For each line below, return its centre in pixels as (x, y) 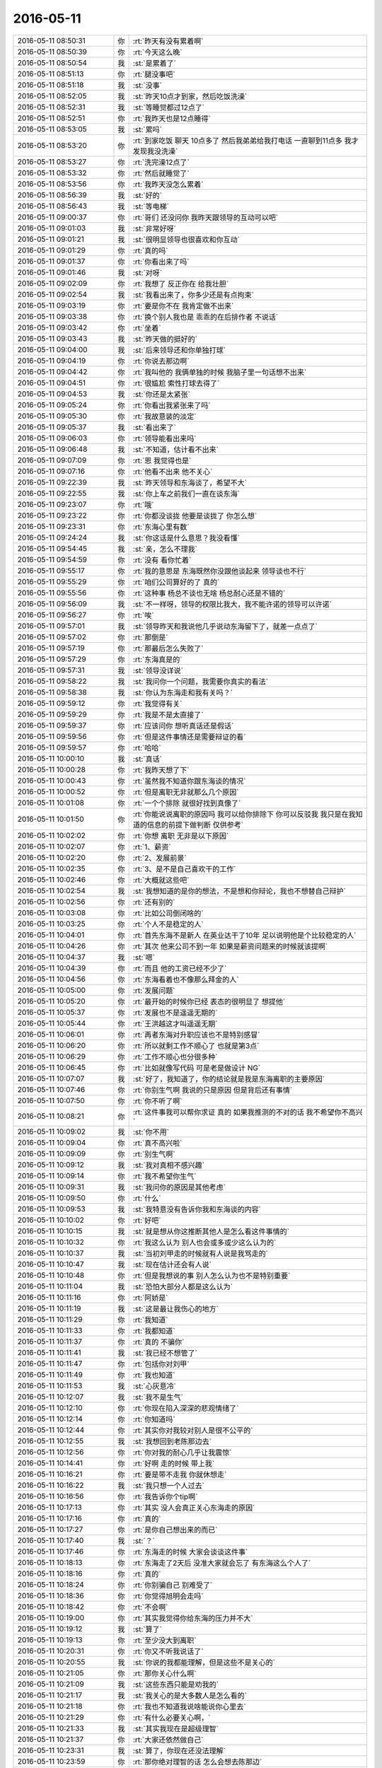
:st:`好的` (147, 195)
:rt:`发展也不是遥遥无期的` (175, 1013)
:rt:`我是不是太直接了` (168, 714)
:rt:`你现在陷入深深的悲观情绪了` (186, 1408)
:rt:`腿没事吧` (154, 74)
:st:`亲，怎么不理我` (165, 549)
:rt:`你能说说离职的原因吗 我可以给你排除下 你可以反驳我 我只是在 (241, 814)
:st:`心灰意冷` (155, 1386)
